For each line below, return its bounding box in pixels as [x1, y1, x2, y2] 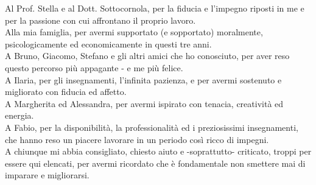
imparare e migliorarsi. [5, 169, 90, 181]
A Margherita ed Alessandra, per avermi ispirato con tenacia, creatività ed [5, 97, 284, 110]
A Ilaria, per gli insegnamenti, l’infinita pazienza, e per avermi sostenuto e [5, 73, 282, 86]
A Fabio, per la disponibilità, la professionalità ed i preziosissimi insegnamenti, [5, 120, 298, 133]
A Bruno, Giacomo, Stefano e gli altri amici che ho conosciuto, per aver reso [5, 49, 290, 62]
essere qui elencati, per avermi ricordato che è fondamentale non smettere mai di [5, 156, 306, 169]
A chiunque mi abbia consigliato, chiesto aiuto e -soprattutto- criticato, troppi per [5, 145, 312, 158]
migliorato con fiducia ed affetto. [5, 85, 127, 98]
